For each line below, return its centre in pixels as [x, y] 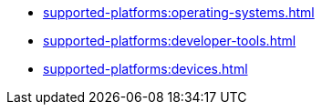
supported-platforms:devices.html [145, 69]
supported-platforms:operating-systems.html [179, 12]
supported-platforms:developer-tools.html [170, 41]
